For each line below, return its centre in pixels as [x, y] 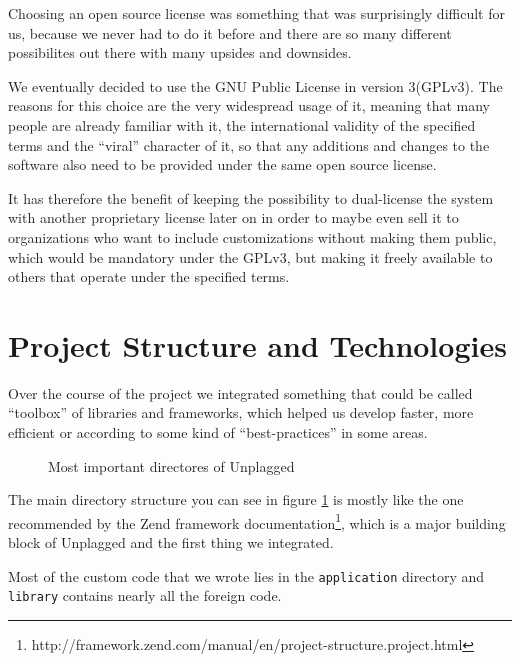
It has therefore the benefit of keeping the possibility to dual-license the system [251, 197]
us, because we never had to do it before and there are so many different [230, 32]
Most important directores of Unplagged [171, 465]
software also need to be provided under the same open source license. [222, 164]
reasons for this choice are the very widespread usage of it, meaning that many [249, 105]
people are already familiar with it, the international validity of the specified [242, 124]
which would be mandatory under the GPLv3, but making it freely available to [250, 256]
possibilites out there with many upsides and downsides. [180, 52]
